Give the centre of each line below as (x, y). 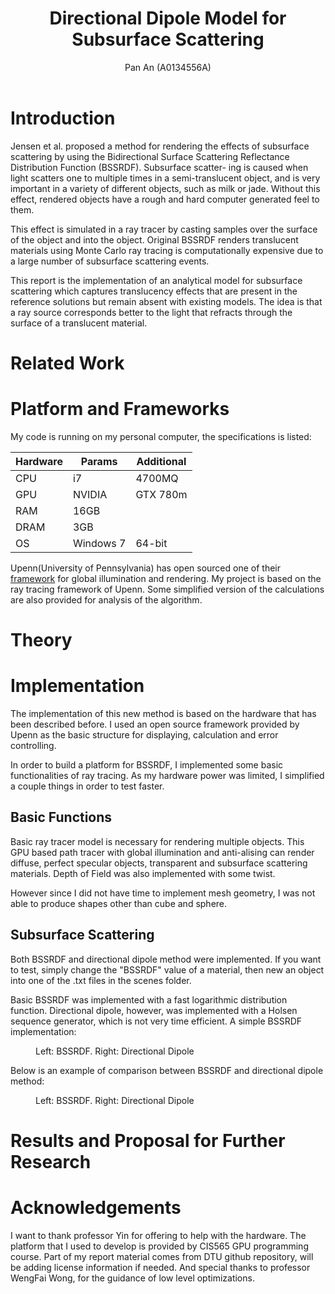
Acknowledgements (96, 1207)
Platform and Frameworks (120, 409)
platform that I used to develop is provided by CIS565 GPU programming (159, 1246)
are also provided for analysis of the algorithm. (106, 599)
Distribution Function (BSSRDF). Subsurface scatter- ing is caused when (159, 167)
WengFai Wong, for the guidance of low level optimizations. (132, 1278)
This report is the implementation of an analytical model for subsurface (156, 280)
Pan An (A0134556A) (168, 67)
